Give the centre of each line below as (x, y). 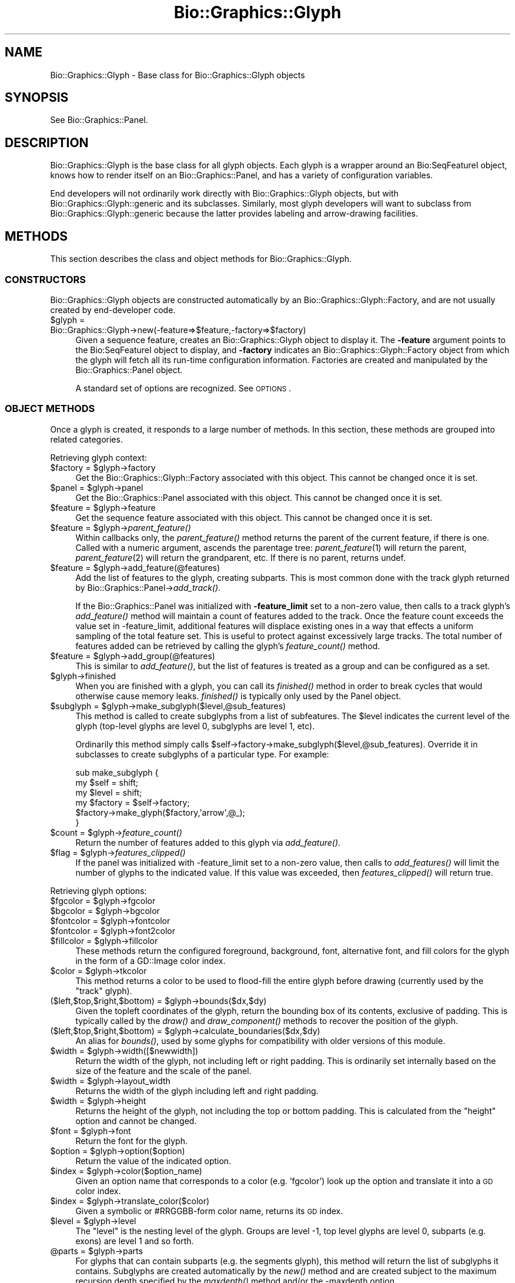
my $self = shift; (107, 782)
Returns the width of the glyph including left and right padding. (197, 1091)
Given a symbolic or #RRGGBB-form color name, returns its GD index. (209, 1211)
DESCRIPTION (47, 142)
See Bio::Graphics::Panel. (99, 120)
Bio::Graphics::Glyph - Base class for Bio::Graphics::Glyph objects (178, 75)
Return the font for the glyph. (131, 1141)
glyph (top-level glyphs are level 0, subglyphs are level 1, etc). (195, 726)
